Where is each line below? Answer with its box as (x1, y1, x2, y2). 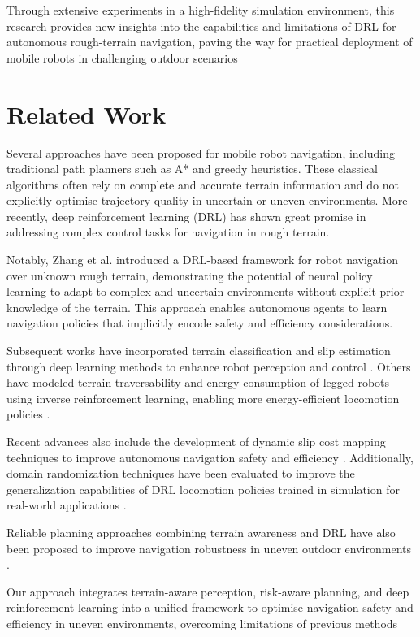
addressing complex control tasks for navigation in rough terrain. (6, 223, 330, 240)
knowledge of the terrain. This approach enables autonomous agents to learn (6, 298, 388, 315)
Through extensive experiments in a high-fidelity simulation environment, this (6, 2, 395, 18)
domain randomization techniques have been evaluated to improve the (6, 465, 355, 482)
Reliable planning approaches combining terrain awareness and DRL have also (6, 523, 396, 540)
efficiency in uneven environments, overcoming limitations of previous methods (6, 614, 398, 631)
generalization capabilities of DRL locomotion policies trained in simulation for (6, 480, 400, 497)
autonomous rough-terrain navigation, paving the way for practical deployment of (6, 33, 413, 50)
